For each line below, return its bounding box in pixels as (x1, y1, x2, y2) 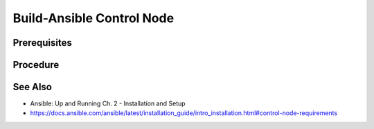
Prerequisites (12, 37, 72, 49)
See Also (12, 81, 52, 93)
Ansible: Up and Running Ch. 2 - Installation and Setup (30, 99, 186, 108)
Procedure (12, 59, 60, 71)
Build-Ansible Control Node (12, 10, 175, 26)
